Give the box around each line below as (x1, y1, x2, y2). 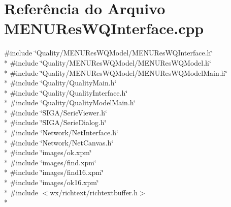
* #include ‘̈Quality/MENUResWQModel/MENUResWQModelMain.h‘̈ (4, 67, 227, 78)
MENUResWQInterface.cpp (4, 18, 204, 39)
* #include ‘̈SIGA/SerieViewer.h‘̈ (4, 107, 107, 117)
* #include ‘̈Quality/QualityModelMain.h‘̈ (4, 97, 136, 108)
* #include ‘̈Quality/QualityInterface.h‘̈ (4, 87, 128, 98)
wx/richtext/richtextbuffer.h (50, 187, 138, 197)
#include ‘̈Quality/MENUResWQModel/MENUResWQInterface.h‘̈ (4, 47, 213, 58)
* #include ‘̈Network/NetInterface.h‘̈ (4, 127, 118, 138)
